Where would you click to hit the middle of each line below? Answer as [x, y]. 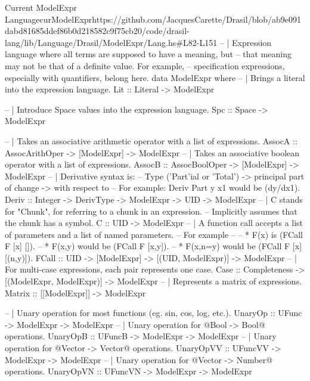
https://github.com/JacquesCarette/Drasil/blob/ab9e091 [197, 19]
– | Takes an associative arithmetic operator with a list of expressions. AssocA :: [151, 140]
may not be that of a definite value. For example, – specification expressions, [145, 65]
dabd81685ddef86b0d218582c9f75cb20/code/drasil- [97, 31]
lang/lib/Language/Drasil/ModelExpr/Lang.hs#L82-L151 [111, 42]
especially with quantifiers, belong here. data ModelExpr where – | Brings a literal [155, 77]
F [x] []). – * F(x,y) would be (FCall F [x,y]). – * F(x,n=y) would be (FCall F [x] [154, 246]
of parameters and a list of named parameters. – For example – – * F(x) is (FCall [154, 234]
